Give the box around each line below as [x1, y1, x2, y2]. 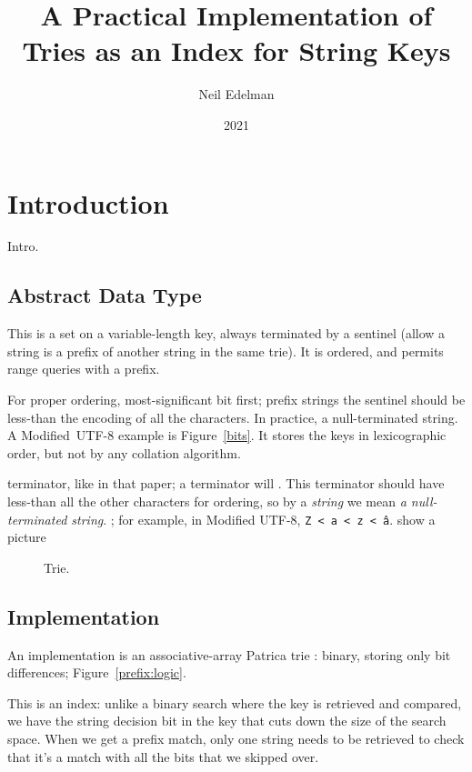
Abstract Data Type [7, 281, 202, 309]
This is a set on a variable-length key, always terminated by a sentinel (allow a [7, 324, 446, 343]
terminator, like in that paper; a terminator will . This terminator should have [7, 474, 445, 493]
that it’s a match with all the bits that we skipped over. [7, 747, 319, 766]
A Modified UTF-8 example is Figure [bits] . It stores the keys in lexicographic [7, 426, 447, 445]
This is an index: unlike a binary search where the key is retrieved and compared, [7, 693, 462, 712]
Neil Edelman [198, 85, 275, 104]
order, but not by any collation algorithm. [7, 443, 241, 462]
